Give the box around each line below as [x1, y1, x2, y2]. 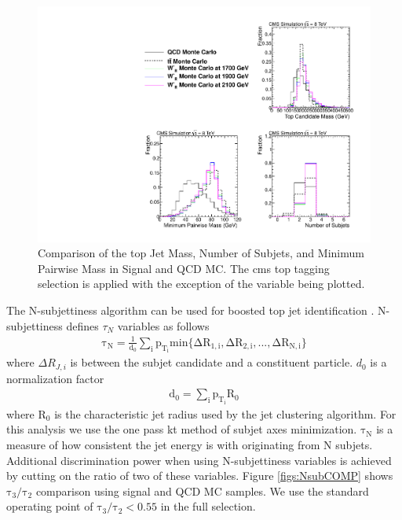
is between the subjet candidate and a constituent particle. [70, 354, 353, 371]
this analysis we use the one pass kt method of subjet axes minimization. [6, 421, 357, 437]
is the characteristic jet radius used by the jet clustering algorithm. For [54, 405, 397, 422]
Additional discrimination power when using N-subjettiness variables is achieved [6, 452, 392, 468]
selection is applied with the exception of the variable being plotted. [38, 275, 365, 292]
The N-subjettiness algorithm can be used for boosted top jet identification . [6, 302, 375, 319]
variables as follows [117, 317, 210, 334]
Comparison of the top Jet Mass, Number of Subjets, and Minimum [38, 245, 364, 261]
